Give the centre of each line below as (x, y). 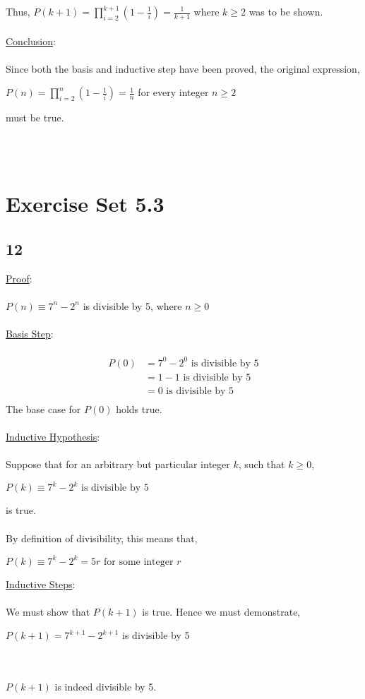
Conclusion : (31, 41)
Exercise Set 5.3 (85, 204)
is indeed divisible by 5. (106, 687)
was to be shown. (286, 11)
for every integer (173, 92)
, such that (262, 464)
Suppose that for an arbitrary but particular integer (118, 464)
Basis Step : (30, 334)
